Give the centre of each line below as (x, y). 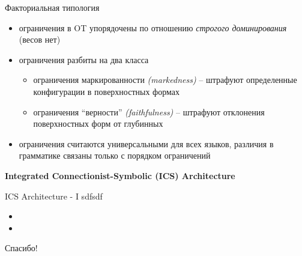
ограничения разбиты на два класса (84, 59)
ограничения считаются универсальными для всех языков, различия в (146, 143)
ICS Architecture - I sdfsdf (54, 196)
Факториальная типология (52, 7)
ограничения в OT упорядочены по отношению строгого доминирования (153, 27)
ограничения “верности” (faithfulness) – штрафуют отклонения (149, 111)
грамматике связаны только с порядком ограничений (115, 155)
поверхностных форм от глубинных (98, 123)
